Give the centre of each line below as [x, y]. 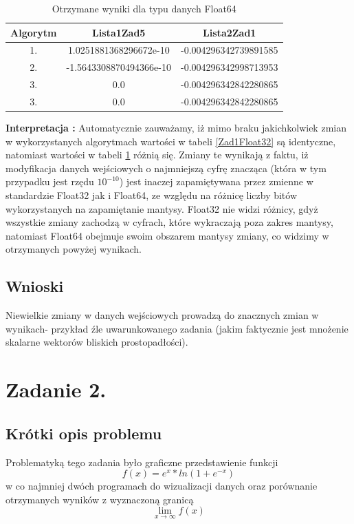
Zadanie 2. [56, 389]
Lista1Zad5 [119, 32]
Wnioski [35, 286]
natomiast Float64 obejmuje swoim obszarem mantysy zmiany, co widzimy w [167, 235]
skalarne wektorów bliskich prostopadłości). [97, 342]
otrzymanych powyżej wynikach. [74, 249]
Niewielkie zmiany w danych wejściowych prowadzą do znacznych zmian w [162, 315]
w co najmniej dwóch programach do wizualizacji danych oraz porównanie [162, 486]
